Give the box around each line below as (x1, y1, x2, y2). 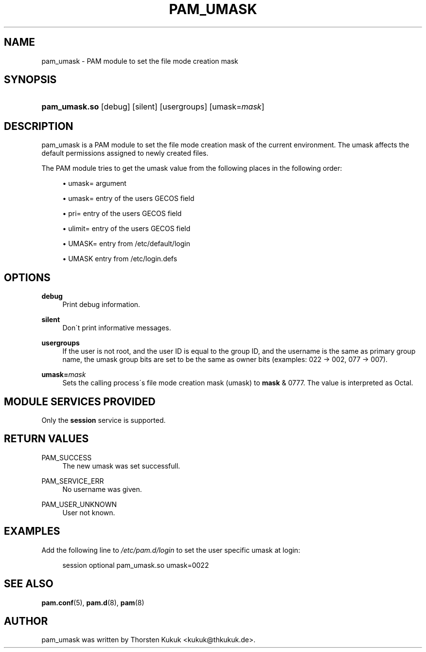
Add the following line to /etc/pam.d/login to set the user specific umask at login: (41, 545, 301, 554)
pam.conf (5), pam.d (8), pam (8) (41, 598, 144, 607)
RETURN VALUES (4, 433, 89, 445)
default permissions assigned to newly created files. (41, 149, 209, 158)
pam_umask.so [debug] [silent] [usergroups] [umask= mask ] (41, 102, 265, 112)
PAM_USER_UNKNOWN (41, 500, 117, 508)
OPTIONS (4, 271, 51, 284)
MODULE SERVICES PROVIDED (4, 395, 156, 408)
